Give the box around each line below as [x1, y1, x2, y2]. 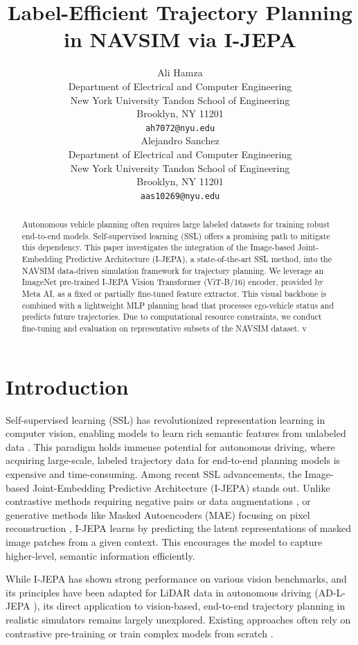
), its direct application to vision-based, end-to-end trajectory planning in [33, 599, 346, 613]
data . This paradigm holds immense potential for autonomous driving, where [6, 439, 335, 454]
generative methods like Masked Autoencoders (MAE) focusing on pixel [6, 507, 310, 522]
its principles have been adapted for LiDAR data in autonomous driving [6, 585, 312, 599]
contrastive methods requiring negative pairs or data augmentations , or [6, 494, 311, 508]
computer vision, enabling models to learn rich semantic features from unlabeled [6, 426, 346, 440]
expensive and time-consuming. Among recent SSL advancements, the [6, 467, 302, 481]
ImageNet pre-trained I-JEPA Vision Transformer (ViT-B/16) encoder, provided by [21, 276, 324, 288]
